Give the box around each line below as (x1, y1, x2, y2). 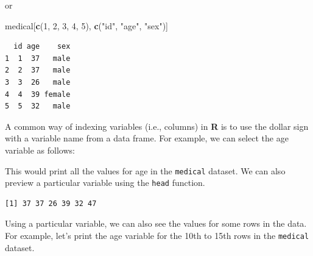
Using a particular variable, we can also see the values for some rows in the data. (5, 217, 307, 230)
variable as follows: (5, 143, 75, 156)
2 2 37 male (5, 66, 71, 75)
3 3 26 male (5, 77, 71, 87)
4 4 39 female (5, 90, 71, 99)
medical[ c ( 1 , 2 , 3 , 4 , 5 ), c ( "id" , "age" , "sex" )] (5, 19, 168, 32)
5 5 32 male (5, 102, 71, 111)
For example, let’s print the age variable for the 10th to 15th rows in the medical (5, 229, 309, 242)
